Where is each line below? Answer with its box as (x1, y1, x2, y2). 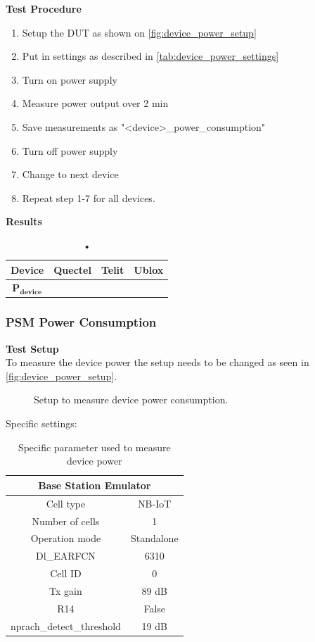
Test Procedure (6, 1, 82, 15)
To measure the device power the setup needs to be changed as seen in (6, 355, 309, 370)
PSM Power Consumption (6, 313, 157, 331)
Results (6, 214, 42, 229)
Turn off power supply (22, 143, 118, 158)
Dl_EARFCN (36, 548, 96, 563)
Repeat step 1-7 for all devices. (22, 190, 155, 205)
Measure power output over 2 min (22, 96, 169, 111)
